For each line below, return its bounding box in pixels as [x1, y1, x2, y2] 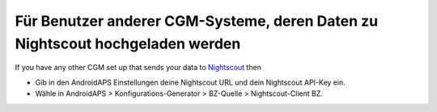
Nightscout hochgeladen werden [15, 35, 241, 52]
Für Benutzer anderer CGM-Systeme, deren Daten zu [15, 12, 379, 30]
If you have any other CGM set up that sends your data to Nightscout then [15, 63, 262, 73]
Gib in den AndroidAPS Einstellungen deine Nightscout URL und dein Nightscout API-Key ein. [35, 77, 346, 87]
